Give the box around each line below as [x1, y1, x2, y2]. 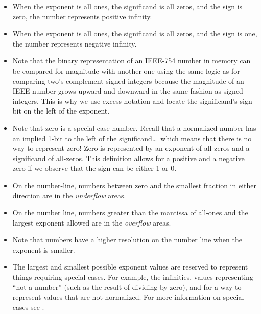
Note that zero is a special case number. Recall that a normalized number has [12, 122, 256, 133]
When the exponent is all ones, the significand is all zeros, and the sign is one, [12, 28, 257, 39]
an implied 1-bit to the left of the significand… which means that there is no [12, 132, 252, 143]
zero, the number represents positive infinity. [12, 11, 152, 21]
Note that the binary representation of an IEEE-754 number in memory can [12, 55, 251, 66]
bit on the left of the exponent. [12, 105, 110, 116]
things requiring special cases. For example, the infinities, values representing [12, 272, 253, 282]
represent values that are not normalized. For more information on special [12, 291, 244, 302]
